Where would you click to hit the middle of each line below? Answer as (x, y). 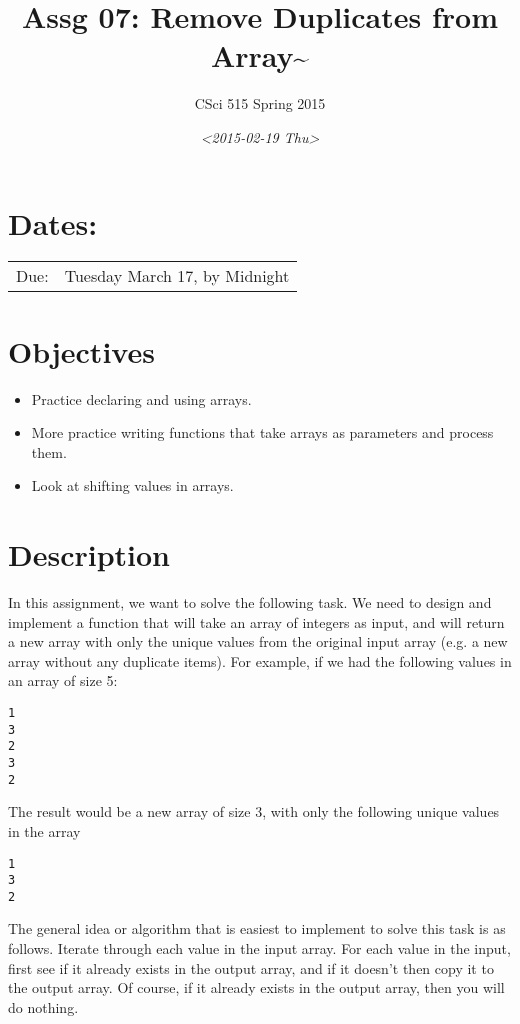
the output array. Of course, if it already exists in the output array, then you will (256, 987)
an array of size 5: (63, 680)
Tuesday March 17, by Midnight (177, 276)
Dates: (53, 222)
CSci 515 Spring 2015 (260, 103)
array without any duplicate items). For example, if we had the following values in (260, 660)
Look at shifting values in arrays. (132, 485)
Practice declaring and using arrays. (141, 398)
